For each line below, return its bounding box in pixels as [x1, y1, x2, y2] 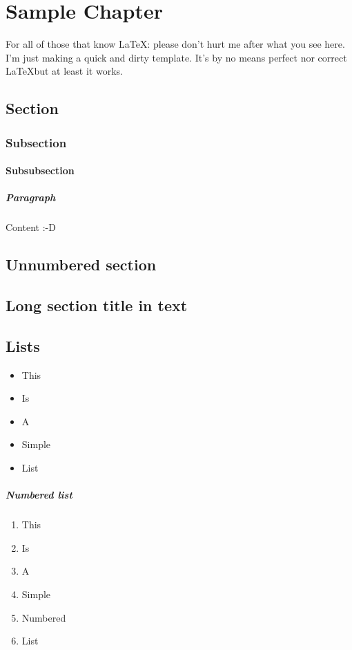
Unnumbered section [6, 254, 157, 275]
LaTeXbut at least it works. [6, 64, 123, 78]
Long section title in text [6, 295, 188, 316]
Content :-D [6, 220, 56, 234]
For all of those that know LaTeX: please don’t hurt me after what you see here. [6, 37, 345, 51]
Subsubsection [6, 163, 75, 178]
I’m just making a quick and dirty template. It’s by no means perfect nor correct [6, 50, 347, 64]
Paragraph [6, 190, 56, 205]
